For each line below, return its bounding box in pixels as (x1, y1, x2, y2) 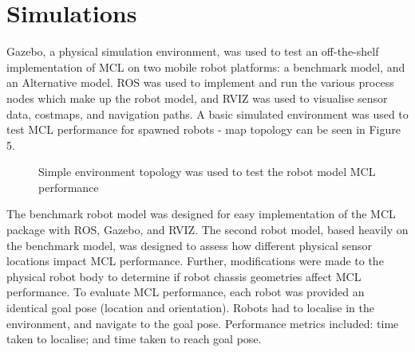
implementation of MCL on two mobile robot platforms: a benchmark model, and (6, 58, 405, 75)
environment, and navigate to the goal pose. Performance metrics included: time (6, 315, 399, 331)
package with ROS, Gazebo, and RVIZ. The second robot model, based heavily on (6, 221, 409, 238)
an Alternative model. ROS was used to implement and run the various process (6, 74, 394, 91)
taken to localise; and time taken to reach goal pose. (6, 330, 262, 347)
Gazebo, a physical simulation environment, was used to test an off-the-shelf (6, 43, 379, 60)
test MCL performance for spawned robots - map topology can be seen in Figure (6, 121, 401, 138)
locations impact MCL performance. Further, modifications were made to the (6, 252, 384, 269)
